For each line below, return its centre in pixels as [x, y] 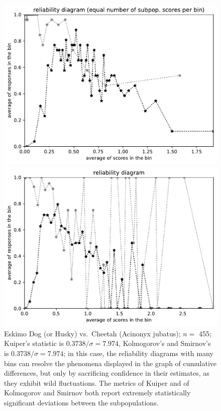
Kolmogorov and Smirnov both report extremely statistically [97, 393]
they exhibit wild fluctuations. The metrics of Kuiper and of [97, 383]
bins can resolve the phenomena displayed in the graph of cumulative [111, 363]
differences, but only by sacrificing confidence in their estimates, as [107, 373]
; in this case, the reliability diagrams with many [138, 353]
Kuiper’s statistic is [34, 343]
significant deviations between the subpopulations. [81, 402]
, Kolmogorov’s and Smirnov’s [165, 343]
